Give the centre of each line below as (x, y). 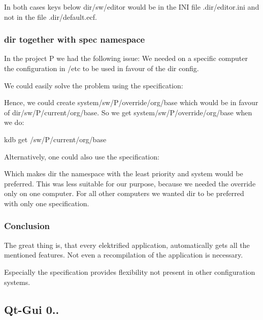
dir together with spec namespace (75, 39)
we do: (14, 122)
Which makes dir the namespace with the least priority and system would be (124, 173)
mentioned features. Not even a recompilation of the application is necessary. (124, 255)
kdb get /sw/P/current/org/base (55, 139)
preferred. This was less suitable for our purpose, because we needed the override (130, 183)
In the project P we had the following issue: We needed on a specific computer (126, 58)
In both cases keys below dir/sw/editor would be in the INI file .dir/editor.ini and (132, 7)
